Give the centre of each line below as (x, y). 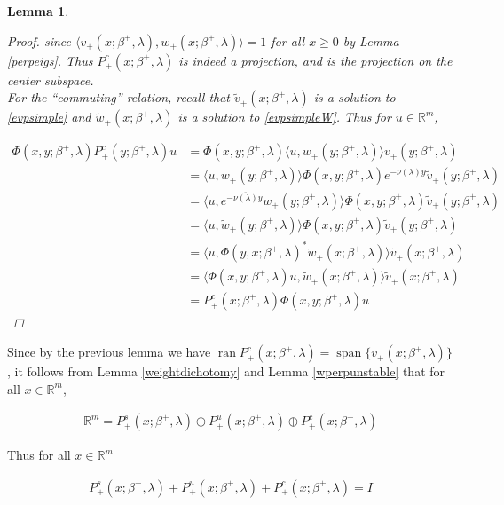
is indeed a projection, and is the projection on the (315, 60)
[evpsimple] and (49, 117)
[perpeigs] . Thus (50, 60)
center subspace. (51, 79)
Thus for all (39, 455)
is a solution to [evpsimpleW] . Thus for (284, 117)
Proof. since (39, 40)
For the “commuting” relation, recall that (118, 97)
